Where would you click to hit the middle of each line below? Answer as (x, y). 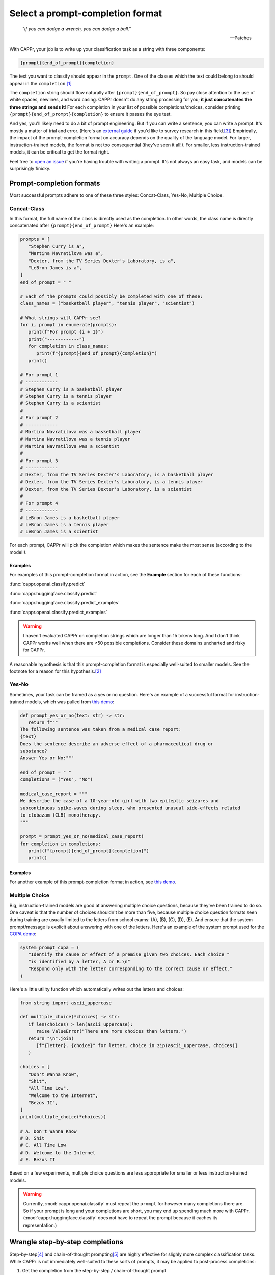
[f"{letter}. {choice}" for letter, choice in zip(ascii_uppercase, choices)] (137, 1045)
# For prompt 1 (39, 375)
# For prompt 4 (39, 503)
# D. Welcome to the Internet (58, 1152)
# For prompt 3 (39, 461)
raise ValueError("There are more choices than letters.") (112, 1031)
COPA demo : (23, 934)
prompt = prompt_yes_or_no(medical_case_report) (82, 837)
